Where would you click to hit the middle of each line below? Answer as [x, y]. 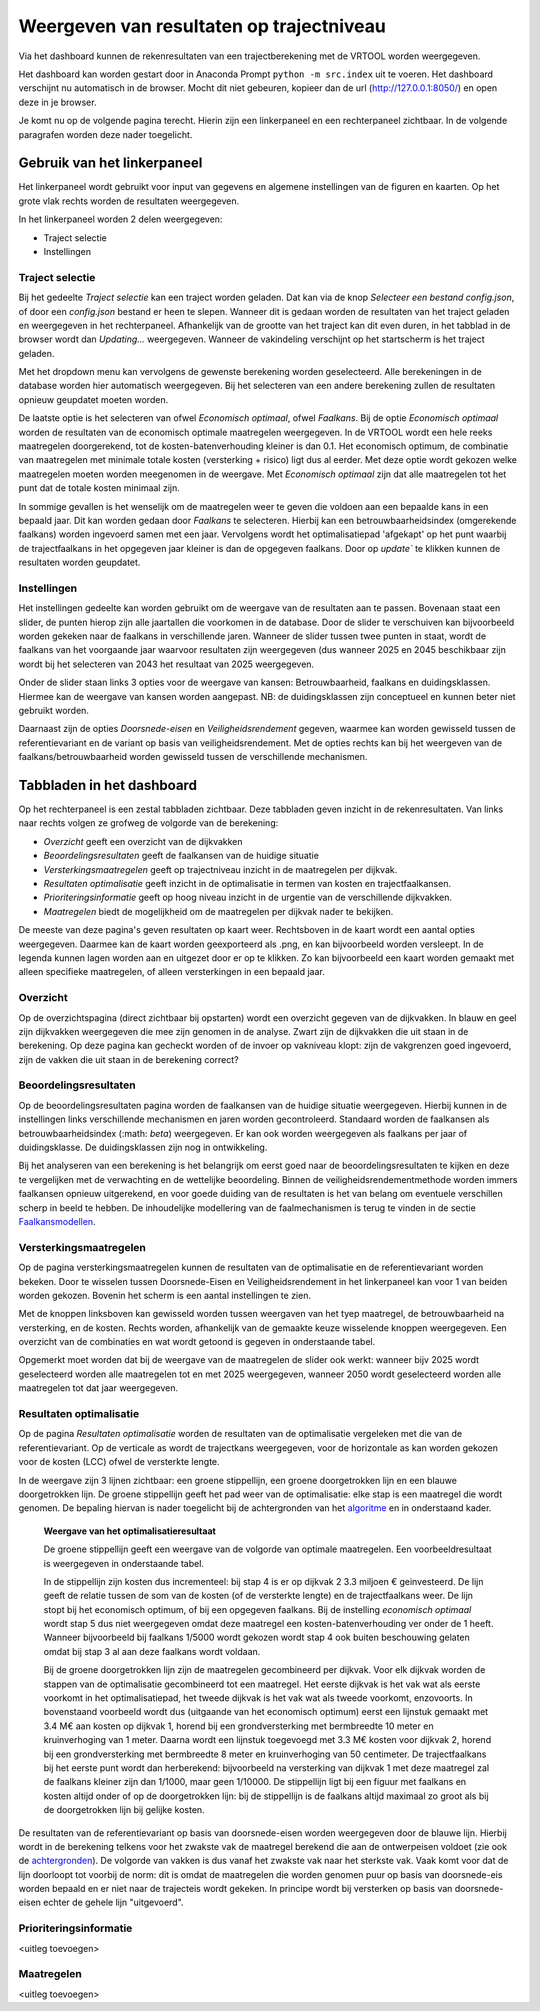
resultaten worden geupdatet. [79, 562]
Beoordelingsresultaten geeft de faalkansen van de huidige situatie [181, 856]
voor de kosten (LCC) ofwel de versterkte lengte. [119, 1462]
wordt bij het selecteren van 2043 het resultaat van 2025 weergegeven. [166, 664]
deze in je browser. [57, 102]
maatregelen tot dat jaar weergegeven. [98, 1388]
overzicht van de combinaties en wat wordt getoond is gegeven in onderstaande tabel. [197, 1342]
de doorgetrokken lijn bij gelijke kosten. [124, 1810]
